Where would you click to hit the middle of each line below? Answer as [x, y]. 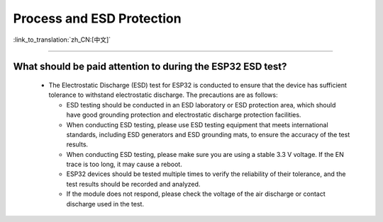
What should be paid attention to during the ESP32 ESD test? [150, 67]
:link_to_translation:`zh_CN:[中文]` [62, 40]
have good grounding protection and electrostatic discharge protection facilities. [184, 115]
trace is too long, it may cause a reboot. [124, 164]
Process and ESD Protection [97, 18]
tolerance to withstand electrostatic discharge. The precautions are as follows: [163, 95]
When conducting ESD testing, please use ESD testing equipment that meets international [198, 124]
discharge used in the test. [105, 204]
